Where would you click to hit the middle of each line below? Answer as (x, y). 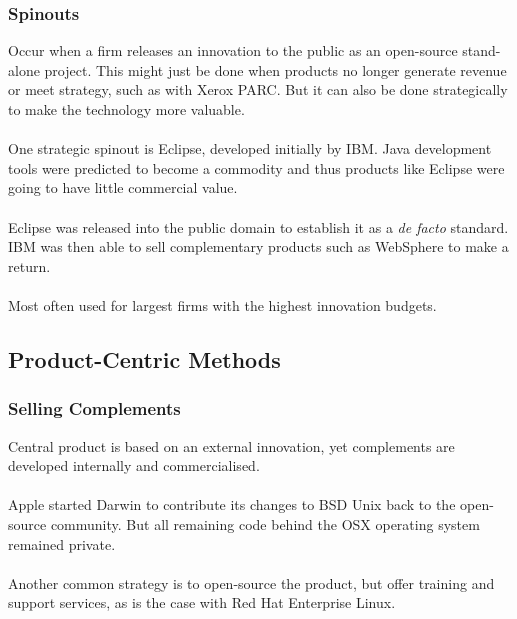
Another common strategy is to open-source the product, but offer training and (251, 582)
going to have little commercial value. (123, 187)
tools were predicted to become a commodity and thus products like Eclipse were (256, 167)
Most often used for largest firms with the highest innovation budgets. (222, 304)
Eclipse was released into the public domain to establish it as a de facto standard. (258, 226)
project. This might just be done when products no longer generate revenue (275, 69)
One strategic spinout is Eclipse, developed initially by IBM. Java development (250, 148)
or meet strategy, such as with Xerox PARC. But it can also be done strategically (258, 89)
